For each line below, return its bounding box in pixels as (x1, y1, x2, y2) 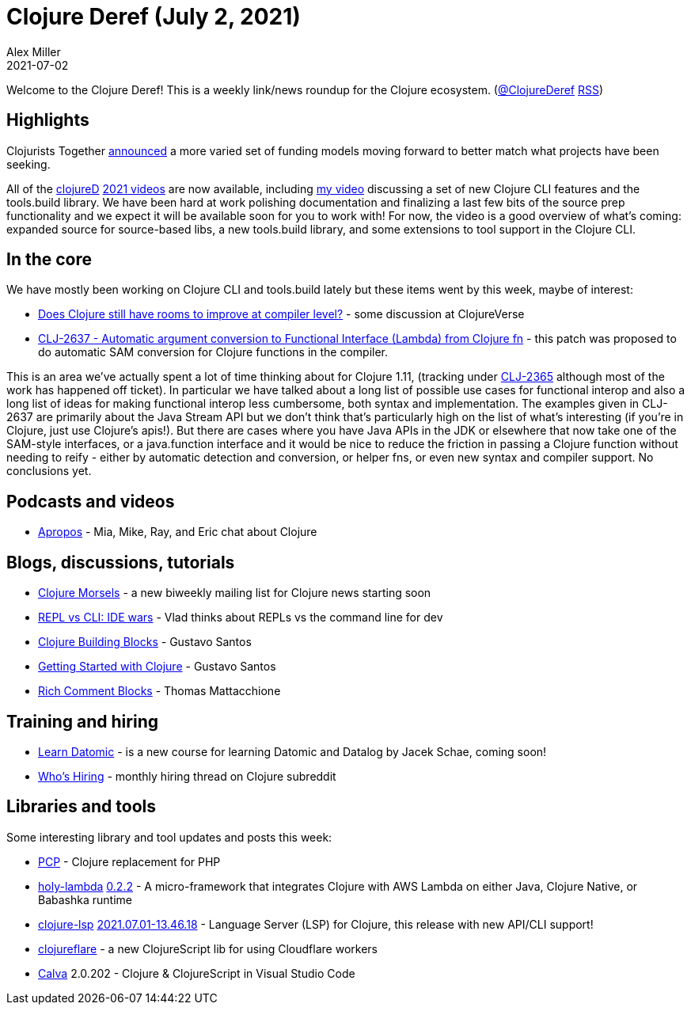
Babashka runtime (38, 892, 132, 906)
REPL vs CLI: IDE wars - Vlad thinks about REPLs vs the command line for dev (38, 610, 443, 625)
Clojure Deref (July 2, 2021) (6, 3, 301, 30)
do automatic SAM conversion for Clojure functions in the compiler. (38, 345, 389, 359)
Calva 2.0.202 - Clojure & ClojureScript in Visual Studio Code (38, 966, 355, 980)
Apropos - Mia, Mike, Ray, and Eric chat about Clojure (38, 525, 317, 539)
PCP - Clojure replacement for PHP (38, 854, 221, 868)
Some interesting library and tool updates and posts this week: (6, 830, 332, 844)
